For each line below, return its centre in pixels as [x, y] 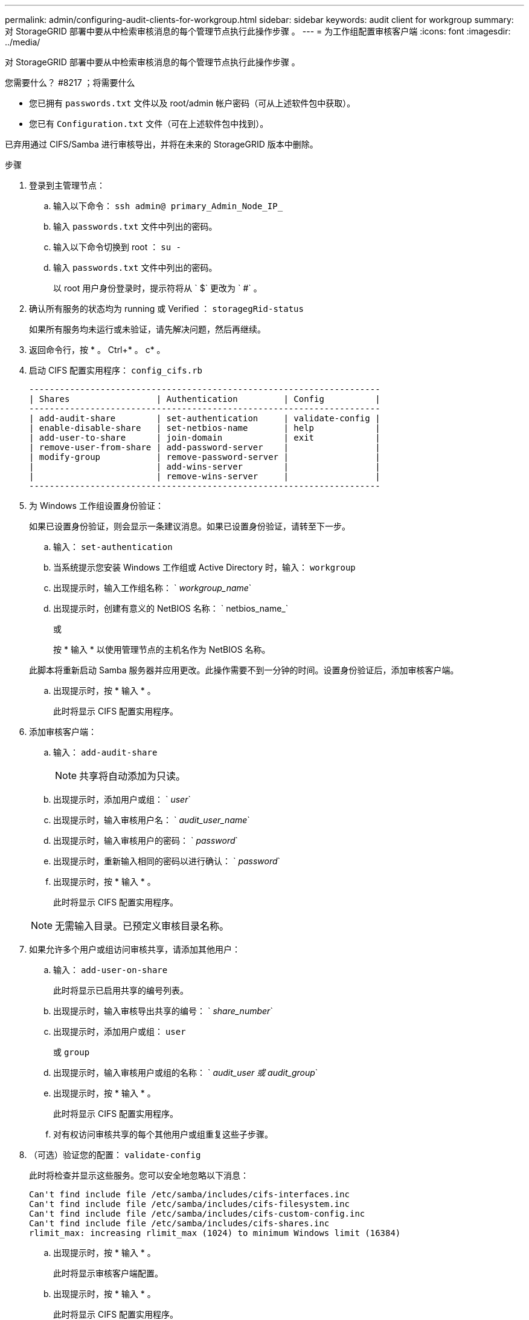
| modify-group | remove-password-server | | [205, 457]
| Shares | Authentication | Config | [205, 399]
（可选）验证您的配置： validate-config [115, 1155]
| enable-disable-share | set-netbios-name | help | [205, 428]
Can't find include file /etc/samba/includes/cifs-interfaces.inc [190, 1194]
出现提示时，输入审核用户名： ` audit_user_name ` [152, 820]
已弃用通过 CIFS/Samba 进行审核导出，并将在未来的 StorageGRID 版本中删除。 [162, 144]
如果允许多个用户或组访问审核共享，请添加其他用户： [135, 949]
